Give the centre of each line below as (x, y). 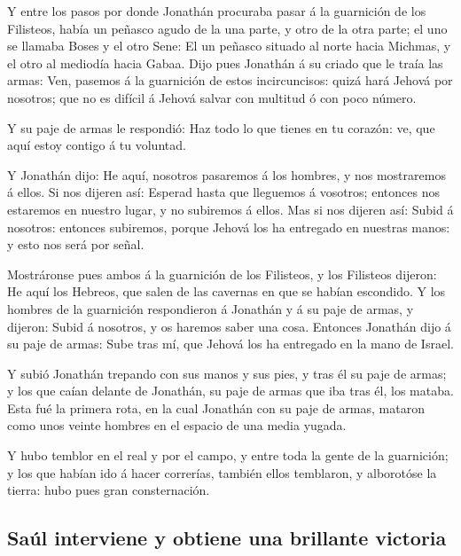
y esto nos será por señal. (76, 244)
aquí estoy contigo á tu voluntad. (97, 145)
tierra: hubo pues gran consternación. (109, 490)
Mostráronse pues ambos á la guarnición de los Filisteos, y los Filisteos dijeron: (222, 274)
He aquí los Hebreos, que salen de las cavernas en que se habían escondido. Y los (227, 291)
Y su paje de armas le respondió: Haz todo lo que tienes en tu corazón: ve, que (221, 127)
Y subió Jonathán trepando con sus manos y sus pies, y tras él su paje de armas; (227, 373)
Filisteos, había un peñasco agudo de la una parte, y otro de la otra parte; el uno (227, 28)
